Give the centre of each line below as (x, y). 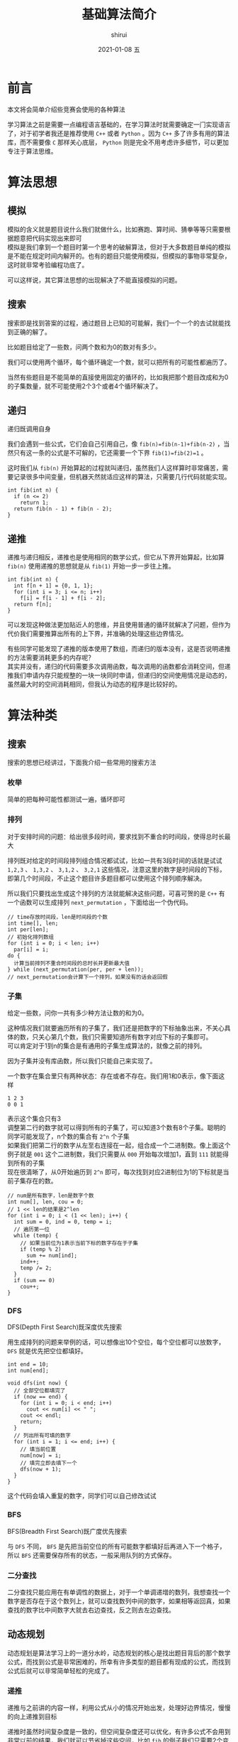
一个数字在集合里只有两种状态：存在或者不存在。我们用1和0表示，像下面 (113, 1076)
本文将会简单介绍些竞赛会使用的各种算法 (66, 109)
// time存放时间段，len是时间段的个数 (58, 917)
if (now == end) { (41, 1397)
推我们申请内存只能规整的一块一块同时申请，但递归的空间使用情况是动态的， (119, 675)
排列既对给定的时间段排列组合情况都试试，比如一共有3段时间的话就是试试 (115, 860)
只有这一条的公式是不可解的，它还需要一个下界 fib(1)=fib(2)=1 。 (110, 453)
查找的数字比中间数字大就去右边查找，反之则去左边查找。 (91, 1610)
